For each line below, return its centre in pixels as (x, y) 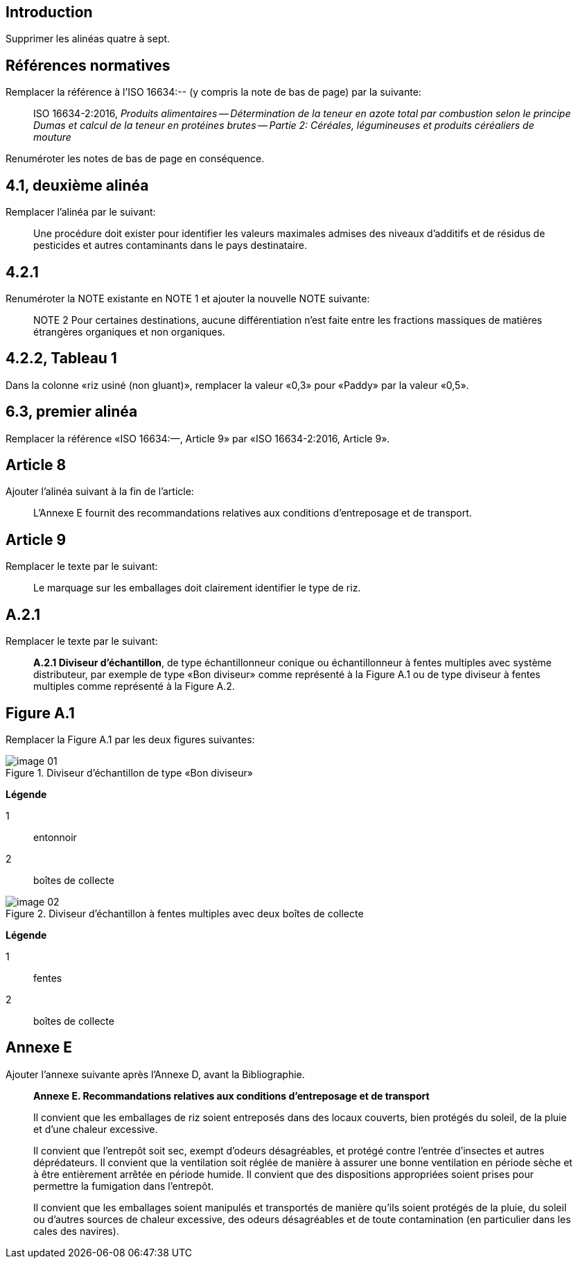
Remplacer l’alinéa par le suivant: (81, 212)
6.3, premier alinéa (72, 412)
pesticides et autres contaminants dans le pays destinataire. (170, 245)
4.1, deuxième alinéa (77, 185)
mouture (52, 137)
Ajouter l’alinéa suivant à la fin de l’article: (100, 492)
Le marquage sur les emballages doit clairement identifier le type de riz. (197, 588)
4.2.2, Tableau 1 (61, 358)
